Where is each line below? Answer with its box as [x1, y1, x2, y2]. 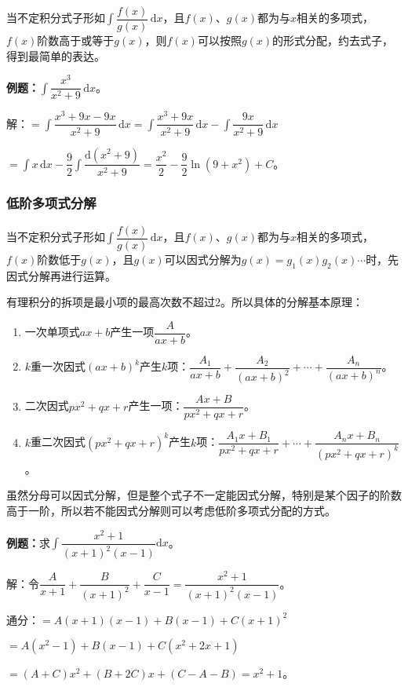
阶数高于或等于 [37, 32, 115, 49]
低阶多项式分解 [6, 193, 97, 213]
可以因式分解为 [164, 250, 242, 267]
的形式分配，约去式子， [272, 32, 394, 49]
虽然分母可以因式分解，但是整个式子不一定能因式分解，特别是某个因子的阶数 [6, 487, 402, 503]
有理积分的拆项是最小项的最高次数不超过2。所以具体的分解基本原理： [6, 294, 363, 310]
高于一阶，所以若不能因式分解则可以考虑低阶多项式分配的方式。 [6, 502, 336, 518]
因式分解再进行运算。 [6, 267, 116, 283]
